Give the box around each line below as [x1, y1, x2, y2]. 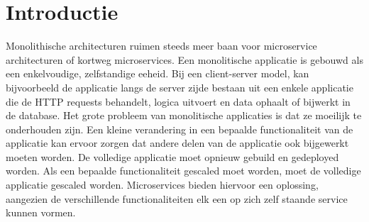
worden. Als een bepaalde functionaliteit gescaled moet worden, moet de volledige [6, 163, 361, 178]
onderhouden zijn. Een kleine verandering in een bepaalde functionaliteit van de [6, 121, 353, 136]
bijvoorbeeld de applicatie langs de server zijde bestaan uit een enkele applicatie [6, 79, 353, 94]
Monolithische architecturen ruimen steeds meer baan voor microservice [6, 38, 317, 53]
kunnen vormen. [6, 205, 76, 220]
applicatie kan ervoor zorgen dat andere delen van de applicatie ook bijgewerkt [6, 135, 349, 150]
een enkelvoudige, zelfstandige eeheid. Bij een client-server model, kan [6, 66, 309, 81]
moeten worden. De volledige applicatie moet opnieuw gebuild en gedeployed [6, 149, 339, 164]
